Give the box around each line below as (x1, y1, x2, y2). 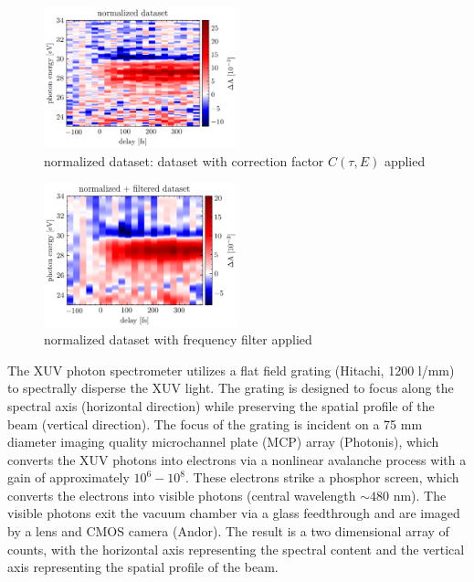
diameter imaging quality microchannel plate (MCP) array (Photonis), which (7, 432, 439, 451)
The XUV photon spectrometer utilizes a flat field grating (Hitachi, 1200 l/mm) (7, 360, 455, 379)
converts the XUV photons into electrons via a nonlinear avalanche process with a (7, 450, 467, 469)
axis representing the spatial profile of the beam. (7, 557, 279, 577)
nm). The (393, 485, 447, 504)
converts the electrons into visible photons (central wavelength (7, 485, 356, 504)
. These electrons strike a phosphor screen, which (185, 468, 459, 487)
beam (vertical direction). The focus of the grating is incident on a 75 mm (7, 414, 423, 433)
